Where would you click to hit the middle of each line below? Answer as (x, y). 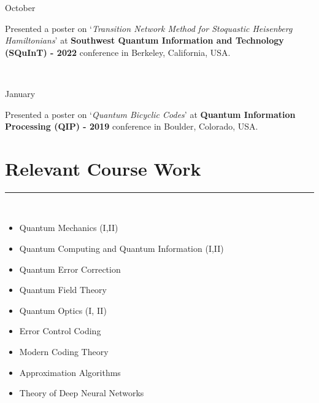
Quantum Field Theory (63, 290)
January (20, 93)
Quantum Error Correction (70, 269)
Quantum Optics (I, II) (63, 310)
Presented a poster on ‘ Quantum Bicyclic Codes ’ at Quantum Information (150, 114)
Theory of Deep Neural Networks (82, 393)
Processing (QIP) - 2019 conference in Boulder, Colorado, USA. (132, 126)
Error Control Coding (60, 331)
